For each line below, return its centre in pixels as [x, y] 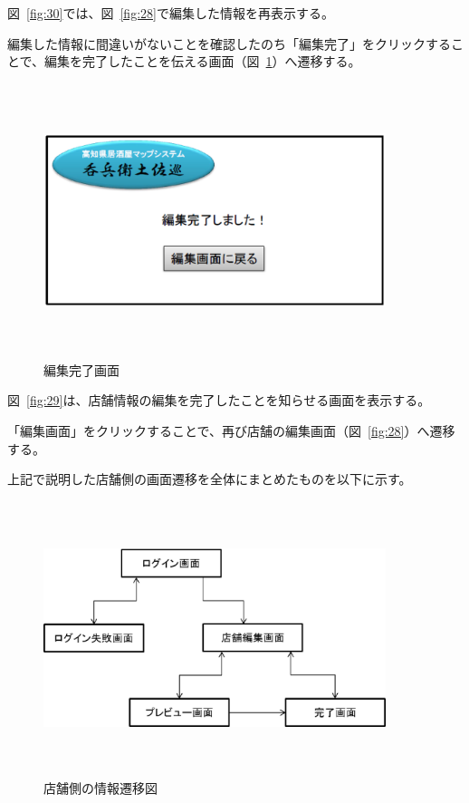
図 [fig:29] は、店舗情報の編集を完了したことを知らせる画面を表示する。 [219, 400]
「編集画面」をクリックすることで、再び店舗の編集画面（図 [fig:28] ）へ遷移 [231, 430]
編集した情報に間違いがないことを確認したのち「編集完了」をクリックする [229, 43]
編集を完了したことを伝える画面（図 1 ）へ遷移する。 [203, 61]
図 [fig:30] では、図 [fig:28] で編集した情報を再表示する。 [171, 13]
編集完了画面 [81, 369]
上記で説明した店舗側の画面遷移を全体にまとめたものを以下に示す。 [210, 479]
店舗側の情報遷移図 [100, 787]
